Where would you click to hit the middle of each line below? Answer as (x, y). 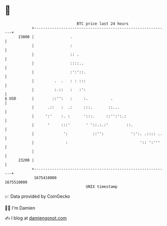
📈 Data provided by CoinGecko (37, 196)
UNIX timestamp (102, 186)
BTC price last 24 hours (103, 24)
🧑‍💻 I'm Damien (20, 208)
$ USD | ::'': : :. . (59, 98)
